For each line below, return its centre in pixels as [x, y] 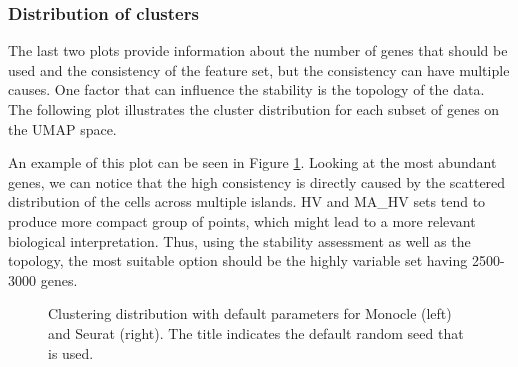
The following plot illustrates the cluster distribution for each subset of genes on [254, 109]
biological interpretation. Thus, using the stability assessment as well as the [239, 240]
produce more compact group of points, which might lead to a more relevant [242, 220]
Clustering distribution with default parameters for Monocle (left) [250, 313]
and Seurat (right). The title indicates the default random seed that [256, 332]
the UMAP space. [62, 128]
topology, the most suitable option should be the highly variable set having [238, 260]
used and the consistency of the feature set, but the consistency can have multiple [259, 69]
